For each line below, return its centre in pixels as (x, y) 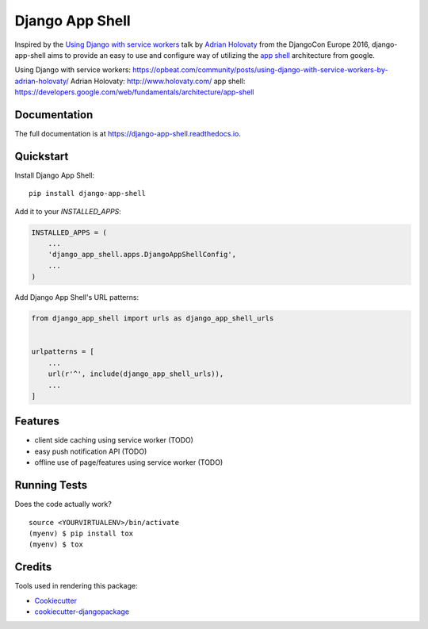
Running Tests (51, 485)
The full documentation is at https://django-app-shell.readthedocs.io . (128, 134)
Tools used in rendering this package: (76, 586)
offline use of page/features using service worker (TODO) (129, 462)
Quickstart (42, 156)
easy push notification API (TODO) (91, 451)
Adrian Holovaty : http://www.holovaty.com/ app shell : (158, 81)
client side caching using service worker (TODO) (114, 440)
